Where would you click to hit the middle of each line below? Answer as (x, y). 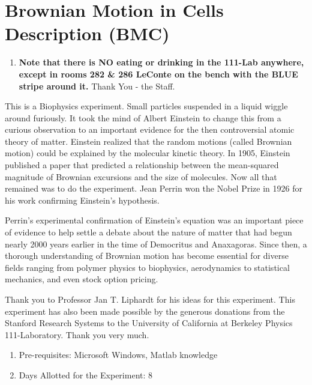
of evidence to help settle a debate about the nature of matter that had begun (148, 232)
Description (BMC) (87, 33)
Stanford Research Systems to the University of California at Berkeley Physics (149, 323)
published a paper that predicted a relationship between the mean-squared (142, 165)
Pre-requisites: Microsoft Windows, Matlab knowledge (118, 355)
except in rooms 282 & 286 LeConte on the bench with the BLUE (158, 74)
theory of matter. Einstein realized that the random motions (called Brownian (148, 141)
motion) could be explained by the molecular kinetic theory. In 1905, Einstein (148, 153)
